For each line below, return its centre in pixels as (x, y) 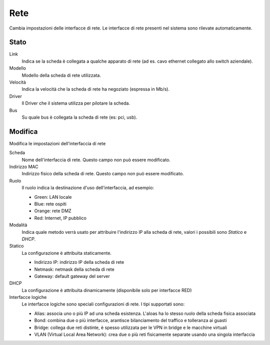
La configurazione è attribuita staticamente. (67, 253)
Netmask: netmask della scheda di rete (74, 269)
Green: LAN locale (53, 197)
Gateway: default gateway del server (72, 276)
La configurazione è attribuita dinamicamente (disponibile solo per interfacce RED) (107, 290)
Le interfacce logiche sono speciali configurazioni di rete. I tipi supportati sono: (103, 304)
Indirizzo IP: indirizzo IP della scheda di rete (79, 262)
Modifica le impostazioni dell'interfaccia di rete (57, 143)
